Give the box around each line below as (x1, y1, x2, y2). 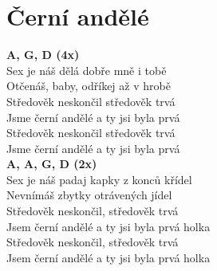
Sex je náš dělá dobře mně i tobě (6, 61, 167, 78)
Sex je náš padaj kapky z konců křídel (6, 171, 192, 187)
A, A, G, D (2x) (6, 155, 97, 172)
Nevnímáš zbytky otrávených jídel (6, 187, 172, 203)
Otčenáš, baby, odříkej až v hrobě (6, 77, 171, 94)
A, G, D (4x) (6, 46, 80, 63)
